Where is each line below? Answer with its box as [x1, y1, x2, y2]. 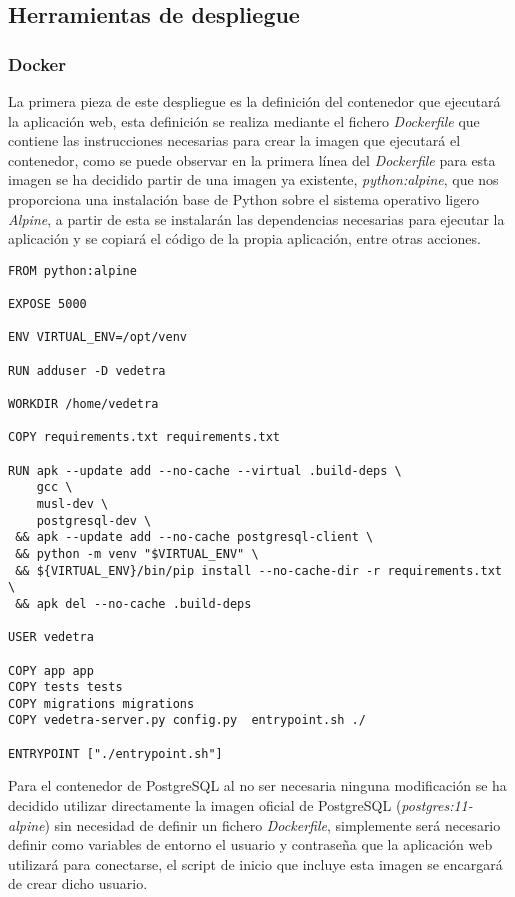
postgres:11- [401, 795, 473, 816]
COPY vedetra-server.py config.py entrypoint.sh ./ [8, 713, 366, 728]
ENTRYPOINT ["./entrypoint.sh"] [8, 746, 223, 761]
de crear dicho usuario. [8, 873, 148, 894]
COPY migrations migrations [8, 696, 195, 711]
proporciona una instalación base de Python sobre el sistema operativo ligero [8, 188, 479, 209]
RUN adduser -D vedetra [8, 363, 166, 378]
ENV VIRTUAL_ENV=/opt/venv [8, 330, 187, 345]
